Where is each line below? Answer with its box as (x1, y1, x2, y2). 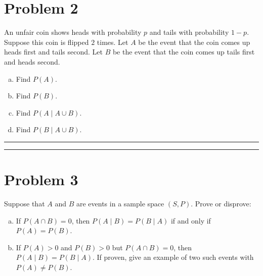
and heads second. (4, 56, 60, 67)
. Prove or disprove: (191, 198, 251, 208)
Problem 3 (4, 169, 78, 190)
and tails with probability (149, 27, 229, 37)
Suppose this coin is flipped (4, 36, 89, 47)
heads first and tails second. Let (4, 46, 103, 57)
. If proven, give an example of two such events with (92, 252, 254, 262)
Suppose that (4, 198, 45, 208)
